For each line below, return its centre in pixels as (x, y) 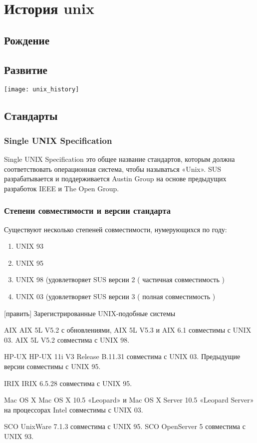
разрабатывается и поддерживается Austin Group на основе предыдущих (115, 179)
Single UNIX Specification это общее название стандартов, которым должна (120, 159)
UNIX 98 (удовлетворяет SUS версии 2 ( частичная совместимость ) (120, 279)
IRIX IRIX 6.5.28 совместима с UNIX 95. (68, 383)
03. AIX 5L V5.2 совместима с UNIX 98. (67, 339)
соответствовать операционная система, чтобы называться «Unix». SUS (113, 169)
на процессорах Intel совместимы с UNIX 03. (74, 409)
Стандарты (31, 116)
